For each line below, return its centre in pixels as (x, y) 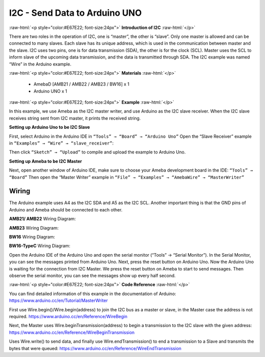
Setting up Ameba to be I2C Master (45, 161)
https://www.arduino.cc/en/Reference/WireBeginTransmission (72, 332)
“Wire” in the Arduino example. (40, 64)
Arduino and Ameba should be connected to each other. (66, 209)
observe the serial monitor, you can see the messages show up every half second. (93, 276)
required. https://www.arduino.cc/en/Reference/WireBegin (68, 316)
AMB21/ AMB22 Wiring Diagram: (42, 219)
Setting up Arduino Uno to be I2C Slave (50, 127)
